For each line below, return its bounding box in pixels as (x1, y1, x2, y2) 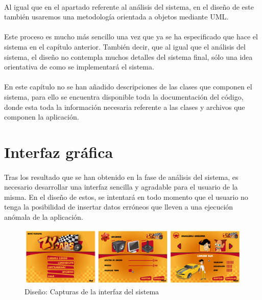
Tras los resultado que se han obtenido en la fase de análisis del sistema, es (4, 171, 239, 182)
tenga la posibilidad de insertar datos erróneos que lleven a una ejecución (4, 201, 233, 212)
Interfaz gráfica (4, 141, 113, 162)
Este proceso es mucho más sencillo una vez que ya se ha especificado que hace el (4, 31, 258, 42)
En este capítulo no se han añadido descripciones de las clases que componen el (4, 81, 252, 92)
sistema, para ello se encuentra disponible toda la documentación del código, (4, 91, 244, 102)
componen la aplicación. (4, 111, 79, 122)
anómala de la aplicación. (4, 212, 83, 222)
